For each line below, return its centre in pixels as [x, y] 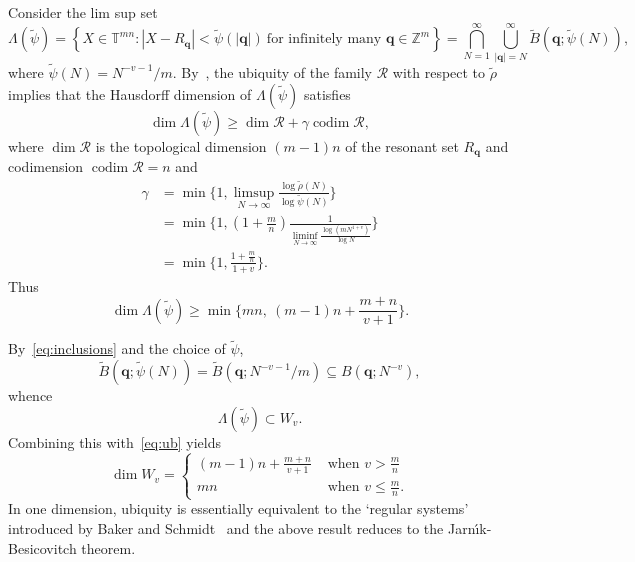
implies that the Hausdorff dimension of [130, 93]
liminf [305, 235]
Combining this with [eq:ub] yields [114, 441]
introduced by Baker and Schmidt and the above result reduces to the [226, 527]
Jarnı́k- [469, 527]
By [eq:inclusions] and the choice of [117, 348]
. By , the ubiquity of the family [272, 71]
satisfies [327, 93]
